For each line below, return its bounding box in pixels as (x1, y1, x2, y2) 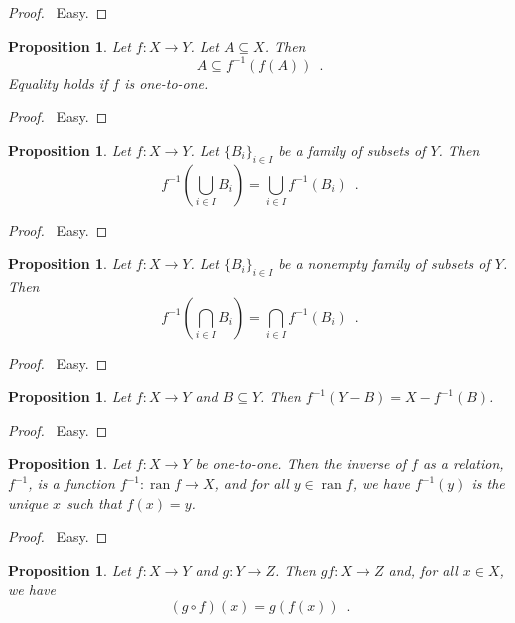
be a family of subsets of (278, 139, 426, 160)
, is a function (28, 473, 115, 494)
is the (471, 473, 505, 494)
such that (66, 492, 122, 513)
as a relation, (422, 453, 504, 474)
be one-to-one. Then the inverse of (195, 453, 406, 474)
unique (8, 492, 49, 513)
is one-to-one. (124, 72, 209, 93)
